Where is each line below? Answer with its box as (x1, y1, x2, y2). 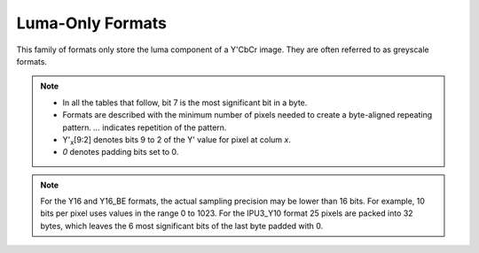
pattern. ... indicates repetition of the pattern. (62, 122, 227, 133)
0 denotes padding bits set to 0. (62, 147, 179, 157)
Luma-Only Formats (16, 13, 168, 33)
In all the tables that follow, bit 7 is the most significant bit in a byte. (62, 97, 308, 108)
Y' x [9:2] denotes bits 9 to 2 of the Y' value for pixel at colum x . (62, 134, 292, 147)
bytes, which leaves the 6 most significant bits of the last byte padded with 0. (40, 220, 324, 231)
